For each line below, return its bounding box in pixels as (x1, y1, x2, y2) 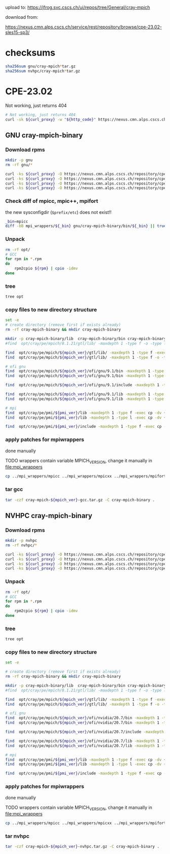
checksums (5, 47, 56, 59)
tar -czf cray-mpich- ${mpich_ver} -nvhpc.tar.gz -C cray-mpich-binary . (5, 844, 159, 849)
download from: (5, 14, 38, 20)
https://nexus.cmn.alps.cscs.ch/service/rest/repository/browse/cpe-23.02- (5, 24, 162, 30)
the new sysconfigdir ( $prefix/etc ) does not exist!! (5, 209, 112, 215)
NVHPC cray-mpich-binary (5, 511, 93, 520)
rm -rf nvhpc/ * (5, 542, 37, 548)
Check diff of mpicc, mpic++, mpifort (5, 198, 99, 205)
